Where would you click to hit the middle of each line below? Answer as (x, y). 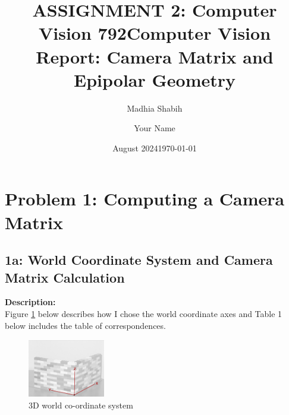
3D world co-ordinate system (81, 405)
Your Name (155, 128)
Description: (30, 302)
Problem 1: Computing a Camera (145, 199)
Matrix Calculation (65, 277)
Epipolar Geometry (155, 79)
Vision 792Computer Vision (155, 33)
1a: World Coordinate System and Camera (139, 260)
